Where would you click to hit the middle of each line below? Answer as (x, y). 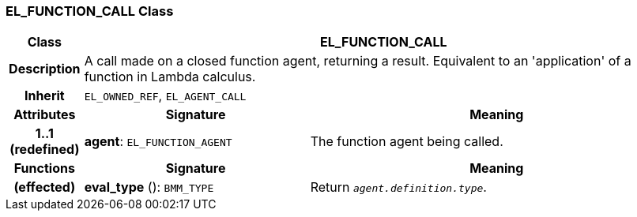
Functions (44, 168)
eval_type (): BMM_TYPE (149, 187)
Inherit (44, 96)
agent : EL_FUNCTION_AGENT (158, 142)
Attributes (45, 115)
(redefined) (45, 150)
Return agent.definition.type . (398, 187)
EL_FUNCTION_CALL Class (90, 11)
